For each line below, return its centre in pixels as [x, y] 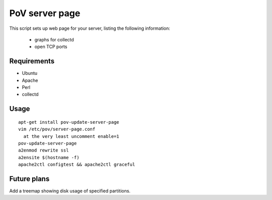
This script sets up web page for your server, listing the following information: [90, 28]
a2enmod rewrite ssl [44, 151]
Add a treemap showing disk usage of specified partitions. [70, 191]
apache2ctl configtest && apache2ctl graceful [77, 165]
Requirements [32, 61]
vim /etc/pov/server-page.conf [57, 129]
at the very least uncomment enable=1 [71, 136]
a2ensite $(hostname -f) [49, 157]
